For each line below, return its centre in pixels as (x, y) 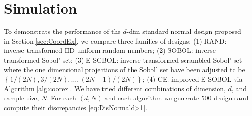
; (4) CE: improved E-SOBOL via (193, 79)
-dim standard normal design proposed (184, 31)
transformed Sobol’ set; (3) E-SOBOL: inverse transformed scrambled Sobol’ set (123, 59)
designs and (231, 98)
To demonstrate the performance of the (62, 31)
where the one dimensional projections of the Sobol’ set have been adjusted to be (125, 69)
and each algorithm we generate (152, 98)
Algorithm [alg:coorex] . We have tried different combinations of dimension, (115, 88)
